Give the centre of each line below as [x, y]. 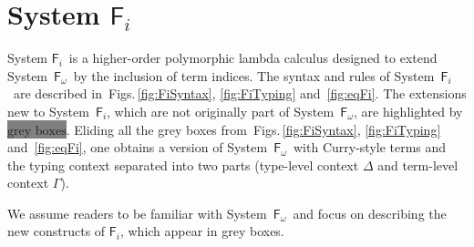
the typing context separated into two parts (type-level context [183, 165]
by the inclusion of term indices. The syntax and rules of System [254, 75]
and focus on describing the [370, 213]
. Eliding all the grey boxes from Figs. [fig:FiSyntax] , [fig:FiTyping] [253, 129]
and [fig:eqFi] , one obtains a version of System [138, 147]
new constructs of [57, 231]
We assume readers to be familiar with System [137, 213]
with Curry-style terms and [370, 147]
